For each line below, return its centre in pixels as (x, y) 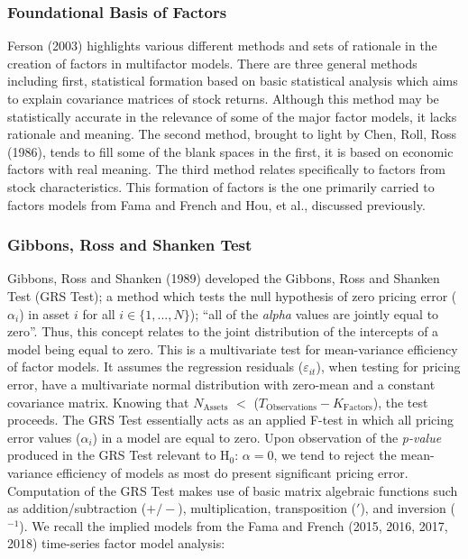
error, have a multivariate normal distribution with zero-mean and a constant (221, 384)
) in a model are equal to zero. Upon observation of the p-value (267, 437)
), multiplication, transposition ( (267, 508)
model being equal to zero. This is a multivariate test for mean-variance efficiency (233, 348)
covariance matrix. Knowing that (98, 402)
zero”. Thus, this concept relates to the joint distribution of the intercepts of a (223, 331)
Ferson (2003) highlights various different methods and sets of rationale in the (222, 46)
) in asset (45, 313)
